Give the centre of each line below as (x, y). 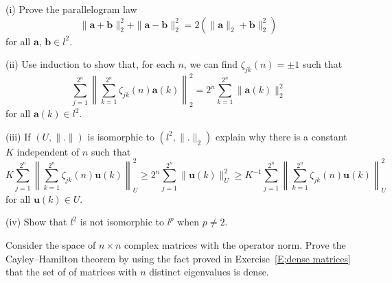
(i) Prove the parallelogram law (71, 9)
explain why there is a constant (281, 136)
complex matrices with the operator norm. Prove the (235, 244)
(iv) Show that (36, 222)
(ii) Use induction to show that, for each (90, 64)
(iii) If (18, 136)
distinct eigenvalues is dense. (209, 272)
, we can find (210, 64)
